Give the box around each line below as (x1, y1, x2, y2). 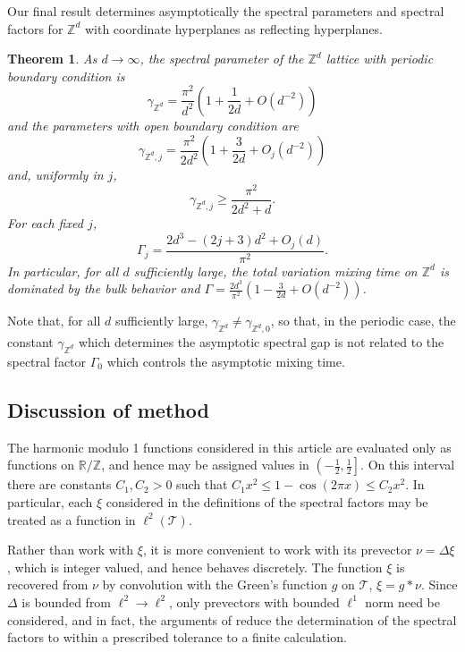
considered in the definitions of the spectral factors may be (106, 492, 428, 511)
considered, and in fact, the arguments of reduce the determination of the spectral (7, 610, 457, 629)
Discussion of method (7, 395, 209, 423)
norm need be (365, 592, 440, 611)
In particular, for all (7, 261, 119, 280)
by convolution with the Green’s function (102, 575, 328, 594)
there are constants (7, 475, 112, 494)
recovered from (7, 575, 89, 594)
